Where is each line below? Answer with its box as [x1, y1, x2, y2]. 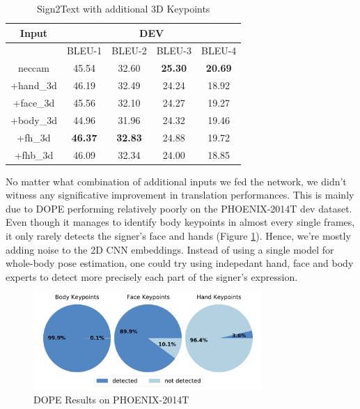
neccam [17, 61, 50, 75]
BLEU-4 [201, 43, 237, 58]
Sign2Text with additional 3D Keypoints [36, 1, 210, 15]
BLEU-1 [66, 43, 102, 58]
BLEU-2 [111, 43, 147, 58]
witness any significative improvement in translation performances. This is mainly [6, 187, 354, 202]
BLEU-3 [156, 43, 191, 58]
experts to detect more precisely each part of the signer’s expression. [6, 269, 298, 284]
